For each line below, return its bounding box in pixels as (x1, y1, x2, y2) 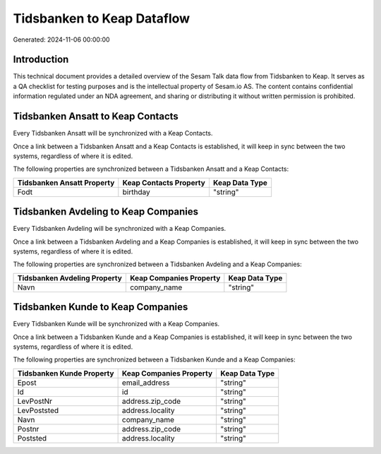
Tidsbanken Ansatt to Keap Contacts (13, 110, 179, 123)
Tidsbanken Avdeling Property (17, 273, 123, 282)
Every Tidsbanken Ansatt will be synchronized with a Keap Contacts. (13, 129, 213, 138)
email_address (121, 378, 170, 388)
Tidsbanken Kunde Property (17, 368, 114, 378)
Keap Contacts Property (122, 177, 206, 187)
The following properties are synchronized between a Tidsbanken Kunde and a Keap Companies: (13, 355, 296, 364)
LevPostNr (17, 396, 53, 406)
